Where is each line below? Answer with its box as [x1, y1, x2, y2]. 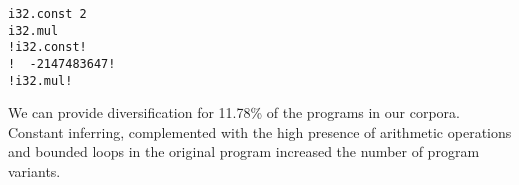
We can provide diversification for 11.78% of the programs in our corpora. [8, 102, 461, 123]
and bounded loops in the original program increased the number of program [8, 141, 480, 162]
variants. [8, 161, 61, 182]
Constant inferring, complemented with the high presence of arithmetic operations [8, 121, 512, 142]
